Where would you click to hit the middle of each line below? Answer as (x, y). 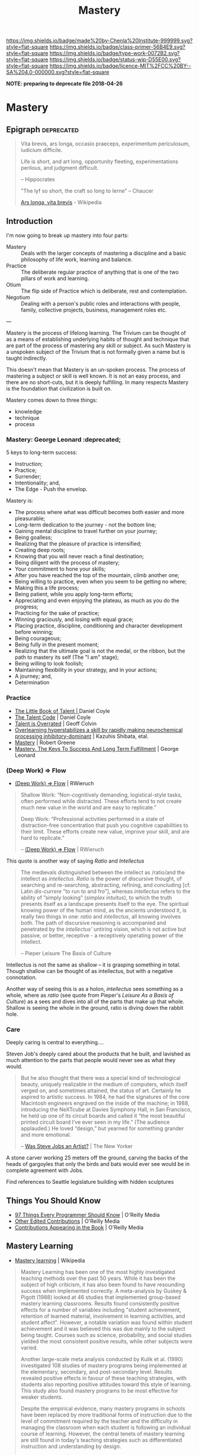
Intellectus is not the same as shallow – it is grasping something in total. (93, 965)
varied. (29, 1348)
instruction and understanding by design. (71, 1446)
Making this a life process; (47, 588)
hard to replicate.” (42, 838)
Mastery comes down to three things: (52, 400)
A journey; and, (33, 676)
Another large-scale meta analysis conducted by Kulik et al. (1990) (102, 1359)
